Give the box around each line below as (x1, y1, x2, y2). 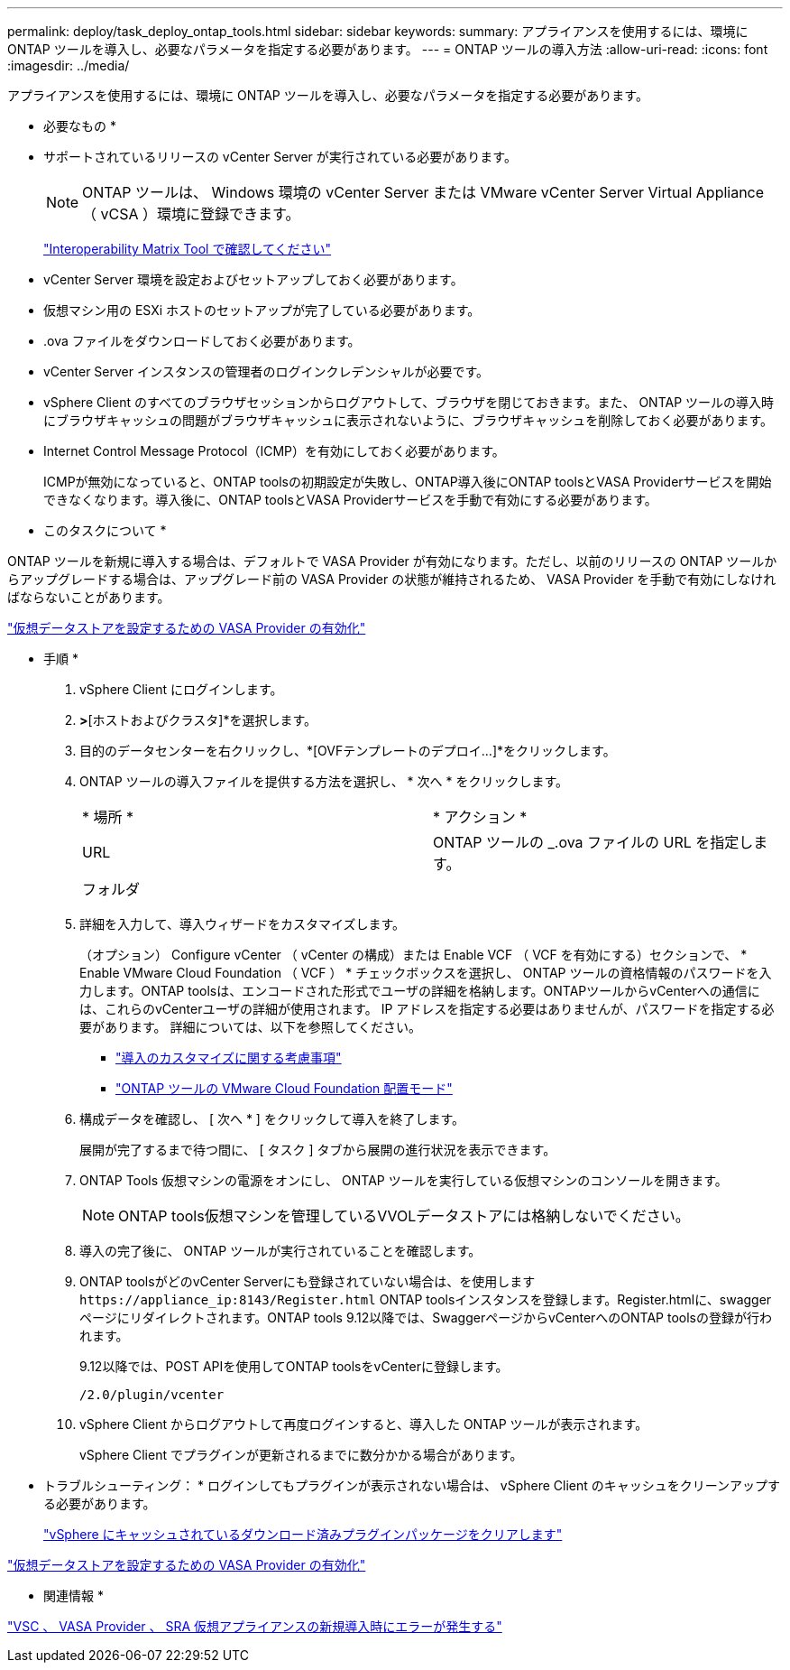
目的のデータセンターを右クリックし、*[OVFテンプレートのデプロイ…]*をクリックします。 (79, 743, 616, 758)
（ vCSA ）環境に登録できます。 (82, 205, 300, 223)
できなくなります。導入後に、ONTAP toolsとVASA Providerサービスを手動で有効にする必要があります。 (43, 492, 657, 507)
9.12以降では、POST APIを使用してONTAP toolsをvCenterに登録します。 (79, 1359, 509, 1374)
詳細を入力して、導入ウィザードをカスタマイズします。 (79, 916, 406, 932)
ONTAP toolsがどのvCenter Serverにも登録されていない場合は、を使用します (79, 1274, 536, 1289)
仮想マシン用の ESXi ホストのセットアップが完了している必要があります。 (43, 302, 481, 318)
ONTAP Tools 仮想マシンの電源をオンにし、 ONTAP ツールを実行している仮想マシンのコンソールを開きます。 (79, 1173, 728, 1188)
